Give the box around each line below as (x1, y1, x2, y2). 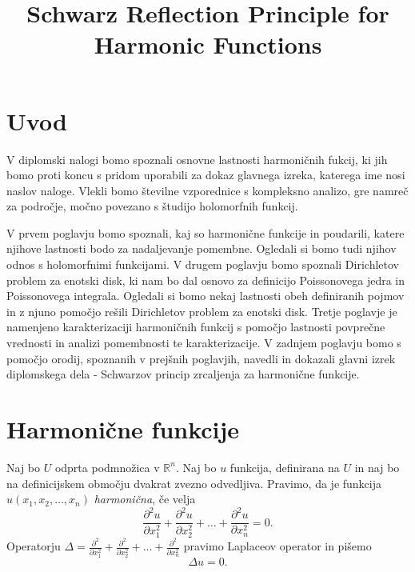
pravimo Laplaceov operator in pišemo (183, 538, 372, 554)
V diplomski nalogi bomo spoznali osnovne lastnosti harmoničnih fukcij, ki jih (6, 150, 388, 167)
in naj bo (354, 458, 400, 475)
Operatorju (6, 538, 61, 554)
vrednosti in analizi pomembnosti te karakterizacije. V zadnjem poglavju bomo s (6, 334, 401, 351)
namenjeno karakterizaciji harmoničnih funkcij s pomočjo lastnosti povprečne (6, 318, 385, 335)
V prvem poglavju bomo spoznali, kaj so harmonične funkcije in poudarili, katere (6, 224, 405, 241)
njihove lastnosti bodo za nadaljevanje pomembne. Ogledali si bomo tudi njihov (6, 240, 397, 257)
